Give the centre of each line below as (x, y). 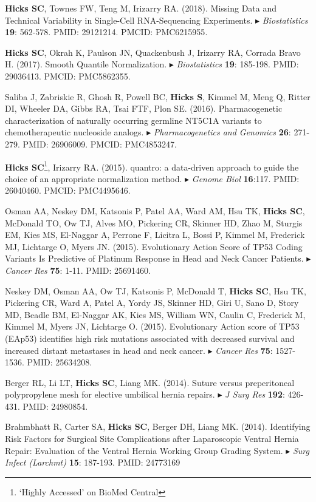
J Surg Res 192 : (255, 394)
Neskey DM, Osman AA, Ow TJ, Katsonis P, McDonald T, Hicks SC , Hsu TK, (156, 290)
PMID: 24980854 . (55, 406)
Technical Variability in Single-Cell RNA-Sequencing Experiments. (129, 20)
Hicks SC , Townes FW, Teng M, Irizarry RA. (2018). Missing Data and (141, 8)
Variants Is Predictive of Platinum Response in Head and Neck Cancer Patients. (154, 258)
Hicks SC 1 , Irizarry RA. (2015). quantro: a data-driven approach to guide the (152, 166)
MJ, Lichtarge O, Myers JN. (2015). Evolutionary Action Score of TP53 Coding (154, 246)
